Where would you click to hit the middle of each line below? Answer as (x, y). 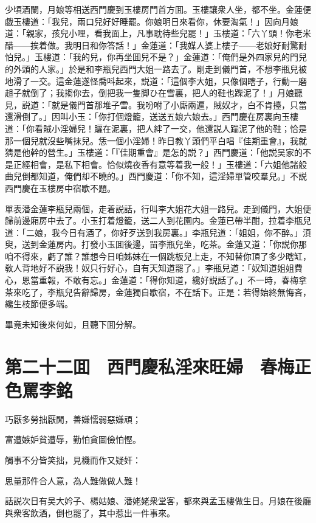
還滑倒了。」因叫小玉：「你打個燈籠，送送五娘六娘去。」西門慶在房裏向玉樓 (152, 116)
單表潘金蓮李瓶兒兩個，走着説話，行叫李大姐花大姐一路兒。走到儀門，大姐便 (158, 208)
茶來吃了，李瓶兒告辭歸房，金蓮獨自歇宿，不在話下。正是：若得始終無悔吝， (158, 292)
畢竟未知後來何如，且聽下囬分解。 (73, 324)
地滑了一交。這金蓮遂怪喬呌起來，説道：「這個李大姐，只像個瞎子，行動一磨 (156, 81)
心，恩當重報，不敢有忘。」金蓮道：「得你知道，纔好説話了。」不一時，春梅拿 (156, 280)
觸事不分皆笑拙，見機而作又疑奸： (73, 459)
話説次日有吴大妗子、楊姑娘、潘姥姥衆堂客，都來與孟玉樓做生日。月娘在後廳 (158, 501)
